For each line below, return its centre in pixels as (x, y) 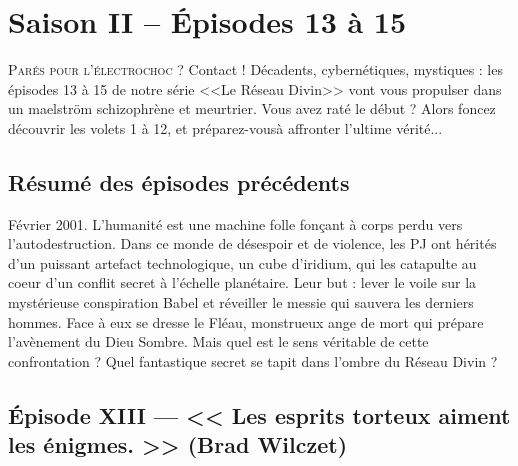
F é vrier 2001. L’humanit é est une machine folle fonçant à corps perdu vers (235, 223)
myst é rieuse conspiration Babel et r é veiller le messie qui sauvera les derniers (241, 302)
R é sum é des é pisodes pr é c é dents (179, 181)
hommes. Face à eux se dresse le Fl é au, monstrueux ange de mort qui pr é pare (246, 321)
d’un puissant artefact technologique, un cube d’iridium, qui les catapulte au (242, 262)
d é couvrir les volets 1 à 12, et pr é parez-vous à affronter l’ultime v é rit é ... (225, 127)
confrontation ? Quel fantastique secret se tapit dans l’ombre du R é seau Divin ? (253, 360)
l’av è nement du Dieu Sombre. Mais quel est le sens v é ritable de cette (218, 341)
